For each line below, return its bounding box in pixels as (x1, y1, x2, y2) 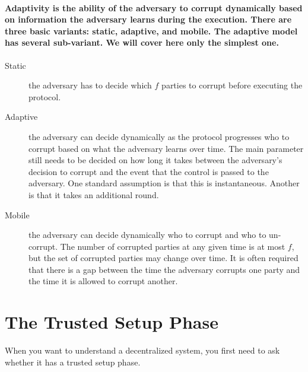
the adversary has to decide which (28, 79, 152, 91)
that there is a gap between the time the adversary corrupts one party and (28, 263, 300, 275)
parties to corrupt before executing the (161, 79, 303, 91)
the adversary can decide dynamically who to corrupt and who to (28, 228, 266, 241)
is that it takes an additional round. (28, 188, 159, 201)
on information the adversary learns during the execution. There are (5, 13, 292, 26)
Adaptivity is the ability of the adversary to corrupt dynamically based (5, 1, 303, 14)
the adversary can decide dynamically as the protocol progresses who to (28, 130, 290, 142)
